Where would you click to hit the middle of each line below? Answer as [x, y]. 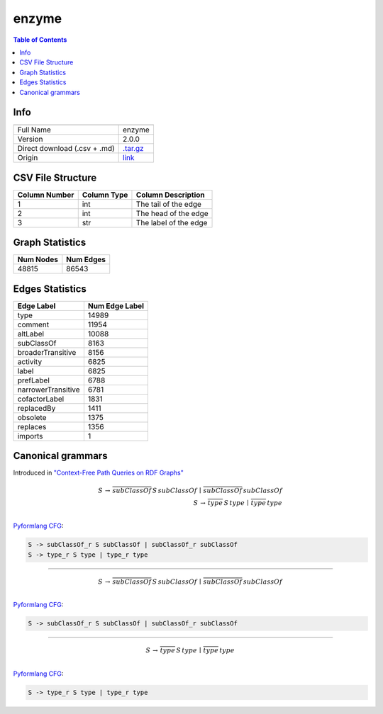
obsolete [32, 417]
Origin [28, 158]
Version [30, 140]
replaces [32, 426]
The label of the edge [172, 222]
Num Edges [86, 260]
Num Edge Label [116, 306]
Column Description [170, 195]
